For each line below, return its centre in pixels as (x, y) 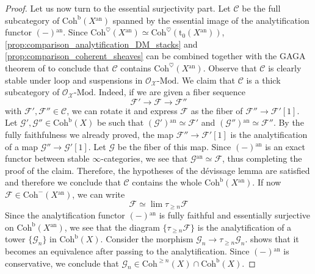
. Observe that (230, 67)
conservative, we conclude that (62, 263)
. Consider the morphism (147, 239)
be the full (261, 8)
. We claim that (206, 80)
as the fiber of (217, 110)
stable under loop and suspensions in (74, 80)
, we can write (99, 194)
